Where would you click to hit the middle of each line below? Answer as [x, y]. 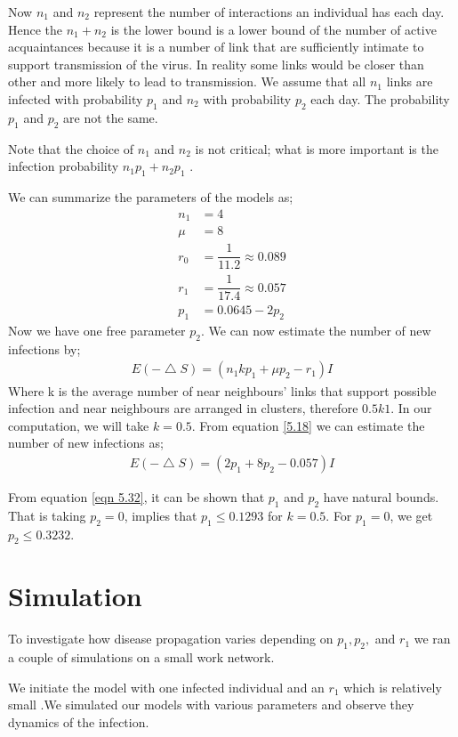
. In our [411, 408]
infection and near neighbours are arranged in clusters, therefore [183, 408]
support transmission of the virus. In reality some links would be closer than [216, 64]
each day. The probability [380, 98]
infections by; [44, 348]
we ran [432, 639]
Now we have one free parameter [97, 331]
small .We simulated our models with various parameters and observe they [211, 705]
